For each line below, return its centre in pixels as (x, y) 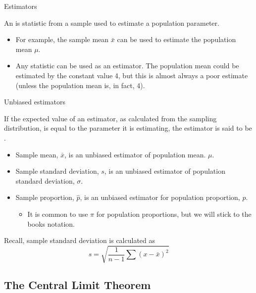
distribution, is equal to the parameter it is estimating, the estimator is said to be (128, 128)
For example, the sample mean (62, 39)
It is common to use (58, 214)
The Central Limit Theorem (77, 284)
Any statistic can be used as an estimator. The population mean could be (127, 66)
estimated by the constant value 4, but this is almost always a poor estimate (132, 75)
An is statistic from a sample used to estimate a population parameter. (112, 23)
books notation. (51, 223)
